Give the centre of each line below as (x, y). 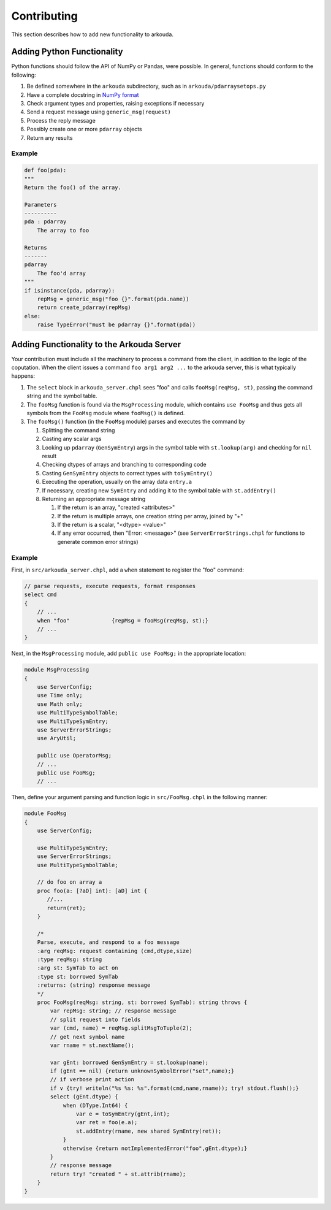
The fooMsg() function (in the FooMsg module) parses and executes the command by (136, 422)
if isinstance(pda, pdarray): (70, 290)
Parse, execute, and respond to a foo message (108, 942)
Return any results (50, 137)
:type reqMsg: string (70, 959)
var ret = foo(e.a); (107, 1123)
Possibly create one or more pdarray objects (84, 129)
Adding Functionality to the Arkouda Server (96, 344)
